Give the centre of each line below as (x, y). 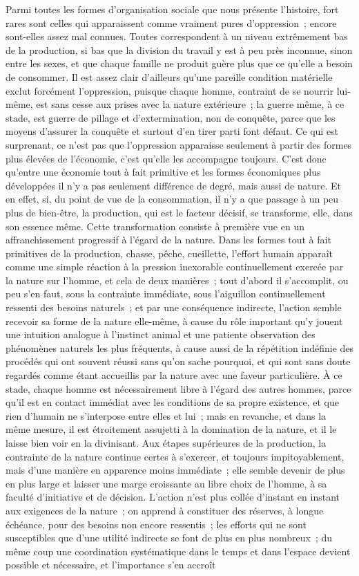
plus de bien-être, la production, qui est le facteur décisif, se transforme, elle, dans (179, 212)
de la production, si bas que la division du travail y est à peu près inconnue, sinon (179, 49)
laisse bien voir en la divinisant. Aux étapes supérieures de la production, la (166, 443)
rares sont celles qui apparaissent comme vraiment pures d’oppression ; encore (171, 22)
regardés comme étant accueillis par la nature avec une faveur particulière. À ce (174, 375)
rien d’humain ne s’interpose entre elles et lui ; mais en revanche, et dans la (166, 415)
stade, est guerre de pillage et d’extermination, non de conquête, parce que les (171, 117)
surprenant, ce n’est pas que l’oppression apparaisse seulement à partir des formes (179, 144)
